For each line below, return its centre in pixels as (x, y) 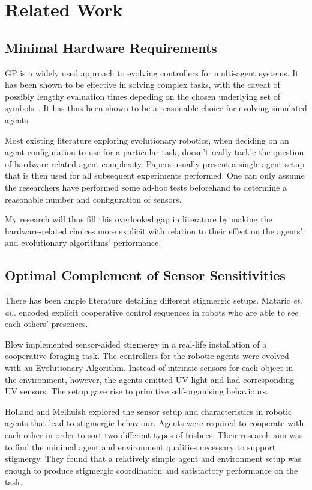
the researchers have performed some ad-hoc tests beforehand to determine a (146, 187)
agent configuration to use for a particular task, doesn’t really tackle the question (154, 152)
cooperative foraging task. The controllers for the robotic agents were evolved (147, 356)
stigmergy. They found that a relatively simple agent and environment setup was (153, 458)
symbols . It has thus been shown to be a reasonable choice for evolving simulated (156, 108)
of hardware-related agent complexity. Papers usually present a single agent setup (155, 163)
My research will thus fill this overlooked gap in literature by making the (139, 219)
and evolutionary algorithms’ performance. (83, 243)
